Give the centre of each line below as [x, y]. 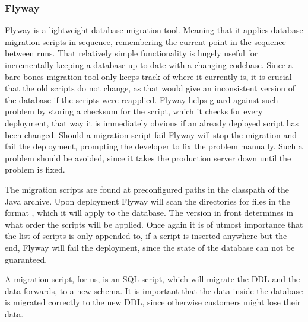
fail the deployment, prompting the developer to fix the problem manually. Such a [154, 146]
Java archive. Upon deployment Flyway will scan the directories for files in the [147, 201]
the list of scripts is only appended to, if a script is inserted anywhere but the [146, 236]
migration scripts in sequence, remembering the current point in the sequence [145, 41]
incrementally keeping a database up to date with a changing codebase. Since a [149, 65]
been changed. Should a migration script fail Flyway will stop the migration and [151, 134]
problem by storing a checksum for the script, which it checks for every [134, 111]
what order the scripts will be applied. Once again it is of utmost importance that [154, 224]
